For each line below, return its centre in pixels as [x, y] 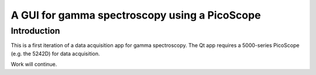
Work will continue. [34, 65]
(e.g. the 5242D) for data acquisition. [55, 53]
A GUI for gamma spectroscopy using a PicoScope [136, 15]
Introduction [35, 31]
